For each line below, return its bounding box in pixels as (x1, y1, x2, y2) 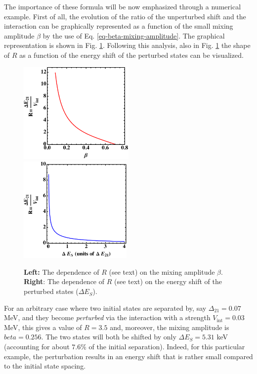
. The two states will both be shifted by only (41, 332, 176, 342)
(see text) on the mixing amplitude (109, 266, 215, 277)
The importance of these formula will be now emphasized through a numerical (4, 1, 241, 11)
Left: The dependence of (24, 266, 99, 277)
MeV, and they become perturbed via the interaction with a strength (4, 312, 211, 323)
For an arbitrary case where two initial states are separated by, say (4, 302, 207, 313)
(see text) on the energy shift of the (114, 276, 222, 287)
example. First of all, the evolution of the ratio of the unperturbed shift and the (4, 11, 246, 21)
